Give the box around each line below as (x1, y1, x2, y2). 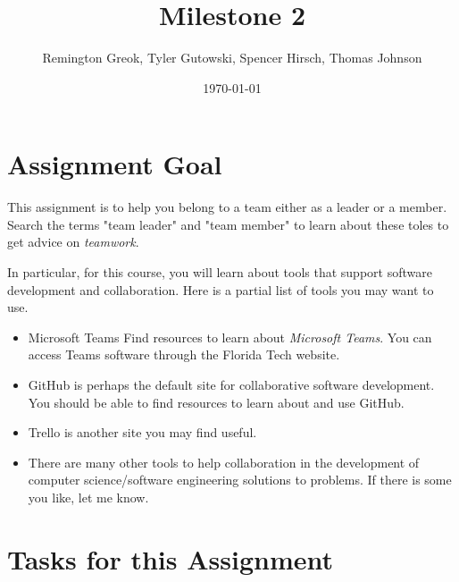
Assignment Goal (7, 146, 222, 182)
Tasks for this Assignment (7, 540, 333, 577)
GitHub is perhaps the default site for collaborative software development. (28, 375, 435, 393)
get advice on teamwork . (7, 232, 139, 251)
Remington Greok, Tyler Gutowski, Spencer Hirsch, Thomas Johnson (42, 48, 422, 67)
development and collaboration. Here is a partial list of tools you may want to (7, 280, 434, 299)
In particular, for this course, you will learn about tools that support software (7, 263, 432, 282)
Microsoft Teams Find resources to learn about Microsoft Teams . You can (28, 327, 432, 346)
